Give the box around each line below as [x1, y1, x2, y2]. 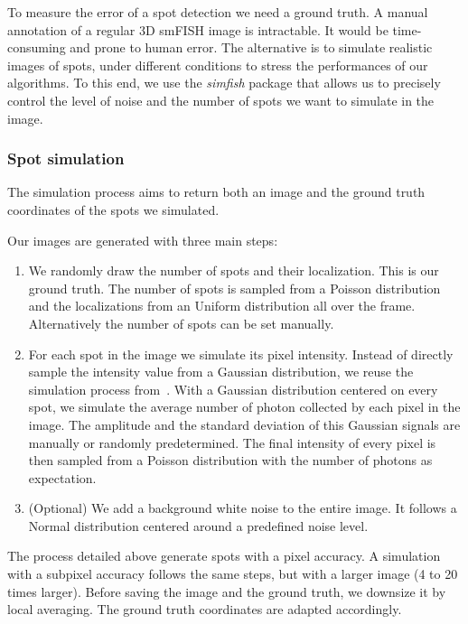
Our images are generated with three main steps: [7, 230, 278, 249]
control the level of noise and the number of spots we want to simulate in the [7, 90, 435, 109]
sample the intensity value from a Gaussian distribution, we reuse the [28, 362, 414, 381]
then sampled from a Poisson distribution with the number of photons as [28, 451, 433, 470]
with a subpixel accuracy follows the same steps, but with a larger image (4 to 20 [7, 564, 458, 583]
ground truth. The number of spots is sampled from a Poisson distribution [28, 278, 441, 297]
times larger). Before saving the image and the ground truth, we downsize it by [7, 582, 446, 601]
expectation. [28, 468, 97, 487]
